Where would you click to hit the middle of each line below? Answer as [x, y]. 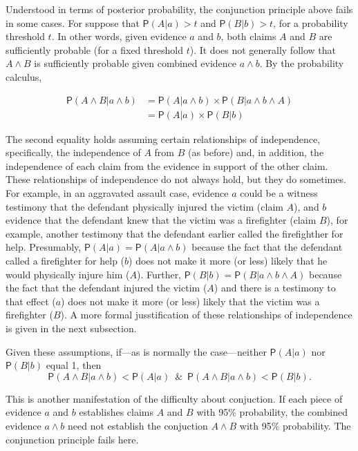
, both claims [248, 36]
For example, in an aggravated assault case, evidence [117, 193]
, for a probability [311, 22]
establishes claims [116, 412]
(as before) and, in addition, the [256, 152]
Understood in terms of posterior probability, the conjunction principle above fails [179, 9]
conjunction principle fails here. [72, 439]
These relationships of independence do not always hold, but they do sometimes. [176, 179]
